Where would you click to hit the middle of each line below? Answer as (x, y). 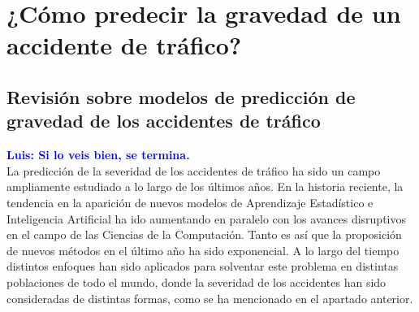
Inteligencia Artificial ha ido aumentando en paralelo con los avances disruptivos (206, 218)
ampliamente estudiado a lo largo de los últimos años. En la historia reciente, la (205, 186)
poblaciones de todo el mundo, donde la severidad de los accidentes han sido (197, 282)
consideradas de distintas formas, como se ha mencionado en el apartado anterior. (210, 298)
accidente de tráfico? (124, 45)
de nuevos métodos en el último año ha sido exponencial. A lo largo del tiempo (203, 250)
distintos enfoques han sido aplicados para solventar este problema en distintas (203, 266)
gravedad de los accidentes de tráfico (164, 121)
